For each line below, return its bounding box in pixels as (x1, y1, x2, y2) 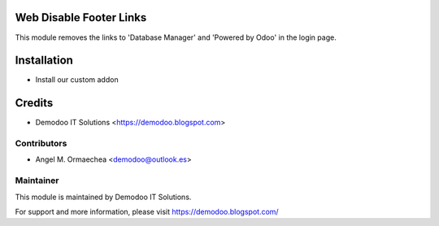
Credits (15, 96, 54, 110)
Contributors (15, 138, 67, 150)
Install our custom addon (35, 75, 119, 85)
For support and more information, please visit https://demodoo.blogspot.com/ (15, 207, 280, 216)
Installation (15, 54, 73, 67)
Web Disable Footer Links (15, 11, 147, 24)
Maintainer (15, 175, 59, 186)
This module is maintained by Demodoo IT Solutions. (15, 192, 192, 202)
